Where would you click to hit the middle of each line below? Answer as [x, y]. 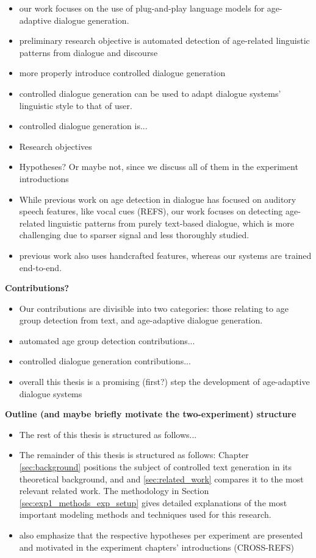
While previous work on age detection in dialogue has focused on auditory [158, 199]
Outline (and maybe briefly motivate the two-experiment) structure [151, 414]
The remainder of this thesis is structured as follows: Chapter [134, 455]
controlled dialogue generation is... [83, 126]
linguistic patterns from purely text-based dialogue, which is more [171, 223]
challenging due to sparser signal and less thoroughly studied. [134, 235]
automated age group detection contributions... [107, 340]
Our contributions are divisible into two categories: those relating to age [154, 308]
